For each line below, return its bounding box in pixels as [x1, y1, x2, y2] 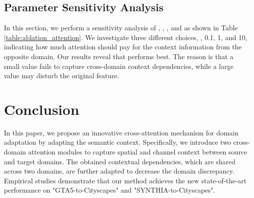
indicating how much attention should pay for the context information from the [4, 42, 242, 52]
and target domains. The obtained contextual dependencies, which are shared [4, 156, 236, 166]
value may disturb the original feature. [4, 70, 119, 81]
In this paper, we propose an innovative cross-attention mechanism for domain [4, 127, 239, 137]
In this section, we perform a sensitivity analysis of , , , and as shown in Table [4, 22, 238, 33]
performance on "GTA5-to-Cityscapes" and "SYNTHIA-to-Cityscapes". [4, 185, 215, 195]
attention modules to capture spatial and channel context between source [28, 147, 248, 157]
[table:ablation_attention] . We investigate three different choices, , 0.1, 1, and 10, [4, 32, 248, 42]
